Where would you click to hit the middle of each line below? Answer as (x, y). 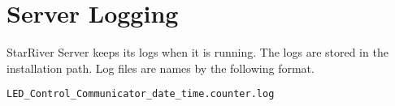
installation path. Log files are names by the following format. (161, 68)
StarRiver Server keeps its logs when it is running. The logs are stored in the (197, 52)
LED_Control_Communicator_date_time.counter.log (141, 94)
